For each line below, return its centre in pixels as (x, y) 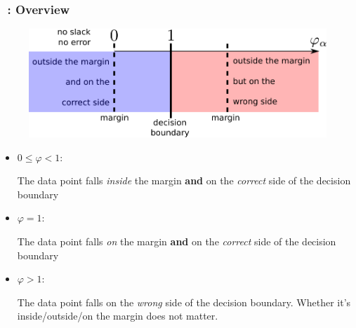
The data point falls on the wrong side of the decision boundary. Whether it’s (184, 302)
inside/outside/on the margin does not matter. (118, 316)
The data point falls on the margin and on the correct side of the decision (177, 241)
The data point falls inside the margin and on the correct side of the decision (184, 180)
